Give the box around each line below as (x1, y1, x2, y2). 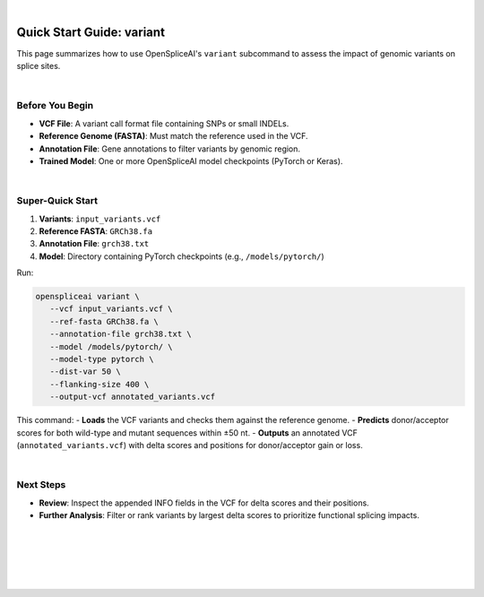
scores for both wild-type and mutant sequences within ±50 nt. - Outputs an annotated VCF (16, 427, 358, 438)
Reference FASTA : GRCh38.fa (39, 225, 152, 237)
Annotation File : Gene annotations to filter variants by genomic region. (39, 143, 300, 154)
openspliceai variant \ (35, 291, 141, 302)
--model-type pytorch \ (49, 354, 154, 365)
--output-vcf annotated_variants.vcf (49, 392, 215, 402)
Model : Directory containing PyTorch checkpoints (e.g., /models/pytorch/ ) (39, 251, 324, 262)
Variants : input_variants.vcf (39, 213, 161, 224)
